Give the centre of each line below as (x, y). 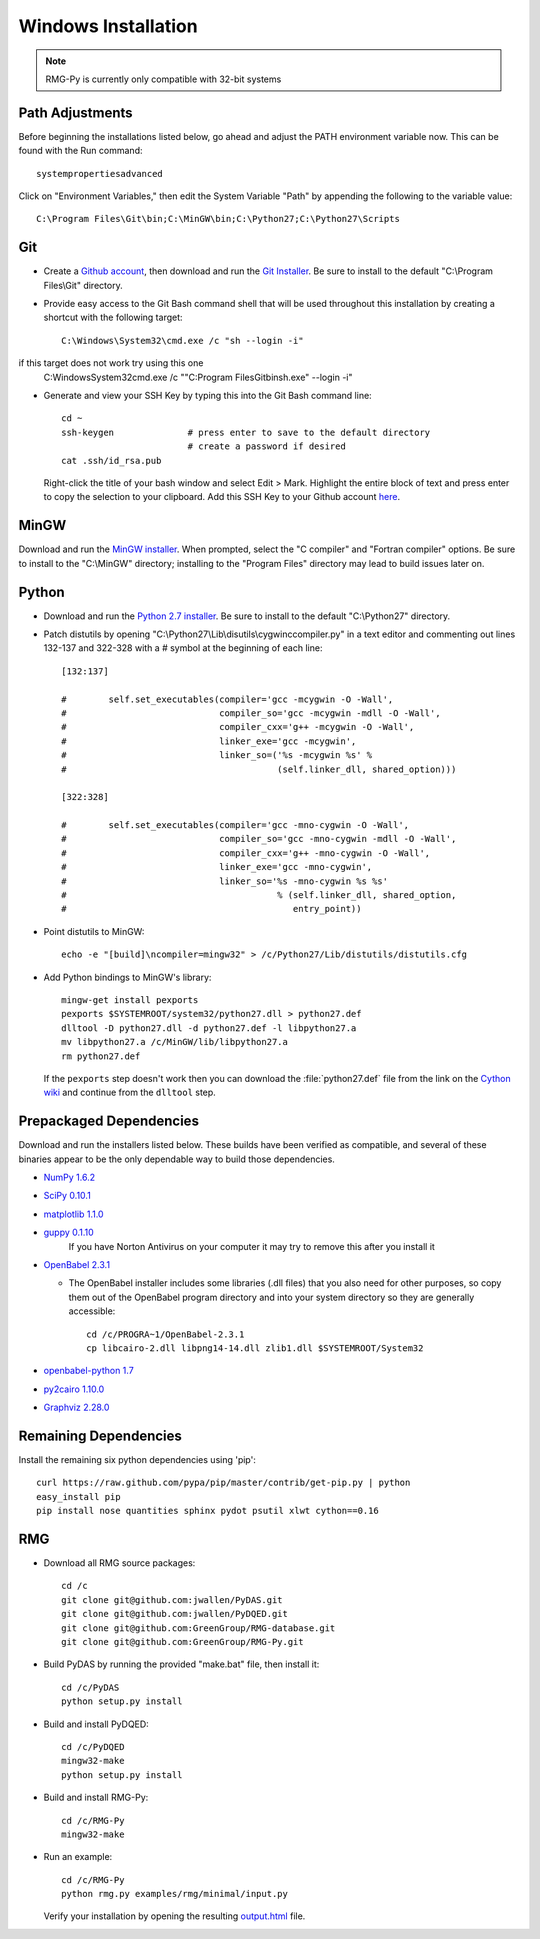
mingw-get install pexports (130, 999)
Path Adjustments (76, 112)
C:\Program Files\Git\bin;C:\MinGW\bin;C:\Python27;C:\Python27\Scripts (218, 219)
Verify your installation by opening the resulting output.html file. (174, 1916)
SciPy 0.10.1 (67, 1196)
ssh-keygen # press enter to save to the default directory (246, 432)
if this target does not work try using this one (111, 363)
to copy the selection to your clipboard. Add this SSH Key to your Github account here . (221, 497)
